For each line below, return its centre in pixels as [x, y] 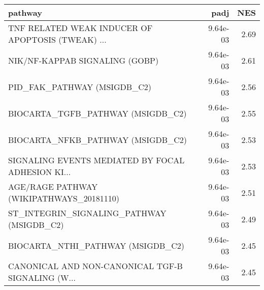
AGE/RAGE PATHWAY [53, 186]
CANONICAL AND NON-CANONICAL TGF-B [95, 266]
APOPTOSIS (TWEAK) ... [57, 39]
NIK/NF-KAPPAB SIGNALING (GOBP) [84, 60]
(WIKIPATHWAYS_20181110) [64, 198]
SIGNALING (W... [42, 278]
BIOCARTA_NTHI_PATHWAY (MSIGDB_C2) [96, 245]
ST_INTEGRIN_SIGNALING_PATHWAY [87, 213]
